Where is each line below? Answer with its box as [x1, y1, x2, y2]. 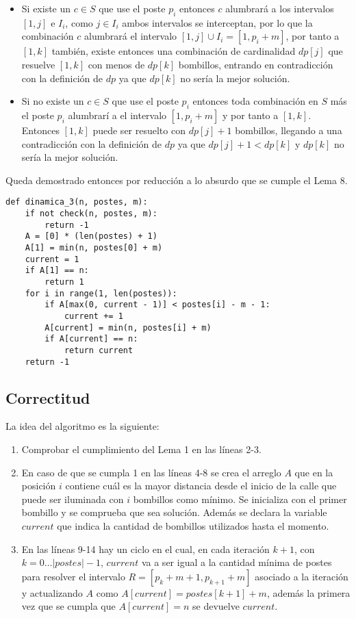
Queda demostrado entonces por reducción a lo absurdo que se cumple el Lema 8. [5, 172, 348, 187]
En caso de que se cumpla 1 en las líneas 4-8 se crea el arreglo [21, 465, 281, 479]
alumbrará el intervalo [84, 29, 177, 43]
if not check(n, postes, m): [25, 209, 157, 218]
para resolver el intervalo [21, 569, 125, 583]
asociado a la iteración [255, 569, 348, 583]
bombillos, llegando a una [235, 123, 342, 137]
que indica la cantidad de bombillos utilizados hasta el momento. [57, 518, 329, 532]
